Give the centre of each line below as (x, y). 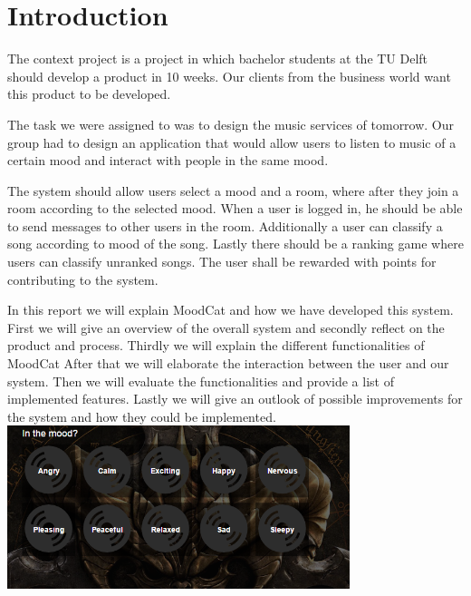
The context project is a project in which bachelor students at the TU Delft (218, 59)
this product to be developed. (89, 94)
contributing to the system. (83, 279)
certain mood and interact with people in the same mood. (168, 160)
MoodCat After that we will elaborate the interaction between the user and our (228, 363)
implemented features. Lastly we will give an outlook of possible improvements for (235, 399)
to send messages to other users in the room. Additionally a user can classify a (225, 225)
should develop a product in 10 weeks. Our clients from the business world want (229, 76)
